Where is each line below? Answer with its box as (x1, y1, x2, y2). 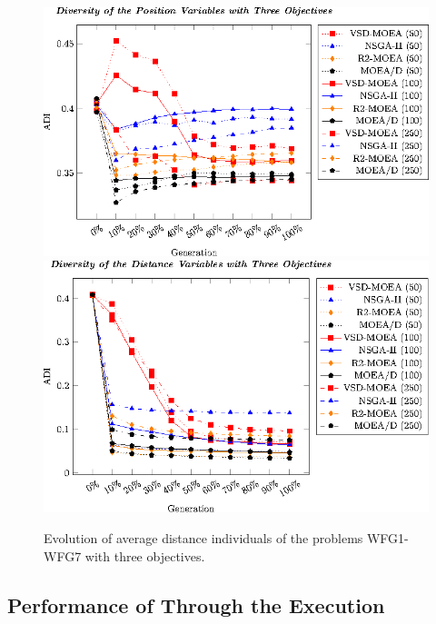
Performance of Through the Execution (7, 590, 385, 619)
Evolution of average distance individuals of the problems (44, 528, 363, 547)
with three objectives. (84, 546, 205, 565)
